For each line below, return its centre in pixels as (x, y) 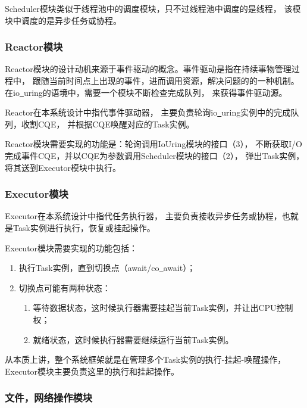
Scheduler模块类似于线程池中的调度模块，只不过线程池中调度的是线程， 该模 (153, 8)
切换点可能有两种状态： (65, 287)
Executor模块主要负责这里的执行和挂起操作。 (92, 371)
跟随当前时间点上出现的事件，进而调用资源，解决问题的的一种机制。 (166, 80)
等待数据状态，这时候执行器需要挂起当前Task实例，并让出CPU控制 (163, 308)
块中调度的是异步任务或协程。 (63, 20)
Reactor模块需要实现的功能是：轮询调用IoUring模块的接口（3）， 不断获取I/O (153, 144)
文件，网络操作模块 (49, 398)
